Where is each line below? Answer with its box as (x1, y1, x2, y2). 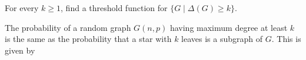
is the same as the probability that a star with (5, 33, 172, 45)
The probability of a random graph (5, 21, 131, 33)
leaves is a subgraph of (181, 33, 263, 45)
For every (5, 2, 39, 13)
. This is (271, 33, 301, 45)
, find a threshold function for (61, 2, 168, 13)
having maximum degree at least (169, 21, 288, 33)
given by (5, 44, 35, 56)
